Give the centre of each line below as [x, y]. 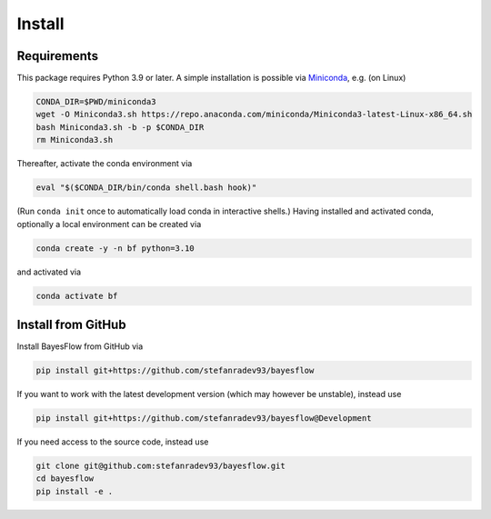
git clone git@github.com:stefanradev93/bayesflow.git [160, 465]
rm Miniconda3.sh [75, 140]
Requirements [58, 56]
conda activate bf [77, 296]
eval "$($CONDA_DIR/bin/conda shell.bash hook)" [146, 188]
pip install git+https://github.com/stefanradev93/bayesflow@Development [204, 418]
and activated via [49, 272]
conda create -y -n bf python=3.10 [115, 248]
